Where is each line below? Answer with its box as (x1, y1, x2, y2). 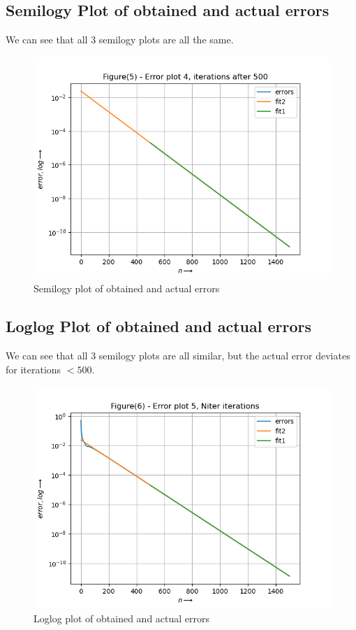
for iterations (6, 361, 61, 376)
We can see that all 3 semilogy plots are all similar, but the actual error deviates (6, 348, 350, 363)
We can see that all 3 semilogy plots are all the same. (6, 32, 234, 47)
